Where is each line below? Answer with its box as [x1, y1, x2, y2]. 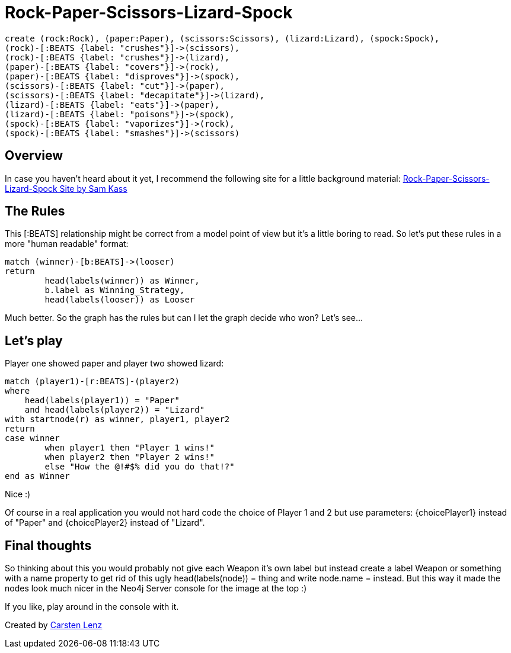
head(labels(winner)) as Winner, [44, 276, 200, 286]
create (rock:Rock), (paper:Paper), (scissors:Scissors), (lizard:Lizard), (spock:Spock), [5, 33, 440, 43]
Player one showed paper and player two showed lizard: [5, 358, 224, 369]
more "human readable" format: [5, 239, 129, 249]
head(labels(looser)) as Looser [44, 295, 195, 305]
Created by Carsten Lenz [5, 620, 103, 631]
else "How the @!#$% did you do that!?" [44, 462, 235, 472]
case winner [5, 433, 60, 443]
